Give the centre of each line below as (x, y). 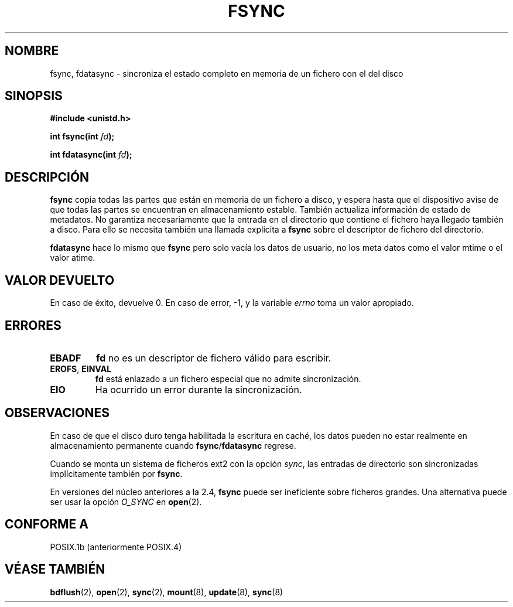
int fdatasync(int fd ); (91, 155)
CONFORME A (47, 524)
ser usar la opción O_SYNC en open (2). (126, 502)
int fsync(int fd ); (82, 137)
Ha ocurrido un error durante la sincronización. (199, 389)
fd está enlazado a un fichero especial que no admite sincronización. (228, 378)
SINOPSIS (34, 96)
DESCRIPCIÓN (47, 177)
